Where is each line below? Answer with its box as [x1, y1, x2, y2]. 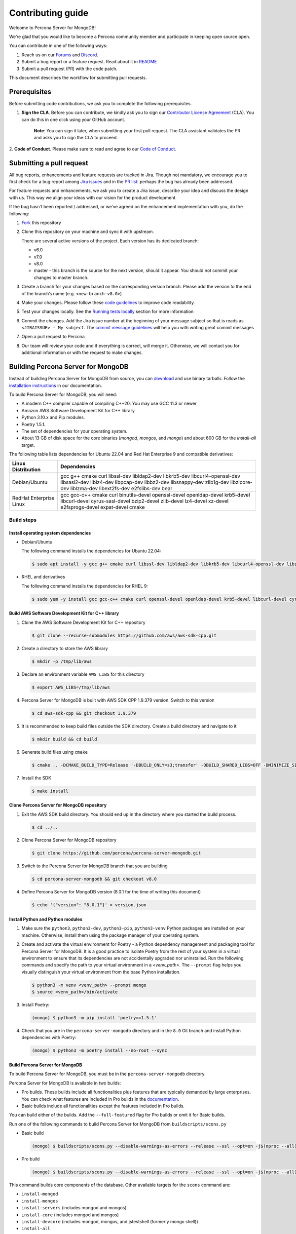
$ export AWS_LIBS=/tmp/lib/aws [32, 684, 111, 690]
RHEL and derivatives [21, 574, 65, 580]
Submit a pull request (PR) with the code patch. [21, 66, 118, 72]
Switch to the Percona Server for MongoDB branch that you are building [21, 863, 168, 869]
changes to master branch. [34, 274, 89, 280]
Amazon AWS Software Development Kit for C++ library [21, 407, 135, 413]
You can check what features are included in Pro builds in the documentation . [21, 1096, 180, 1102]
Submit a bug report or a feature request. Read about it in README [21, 59, 157, 65]
